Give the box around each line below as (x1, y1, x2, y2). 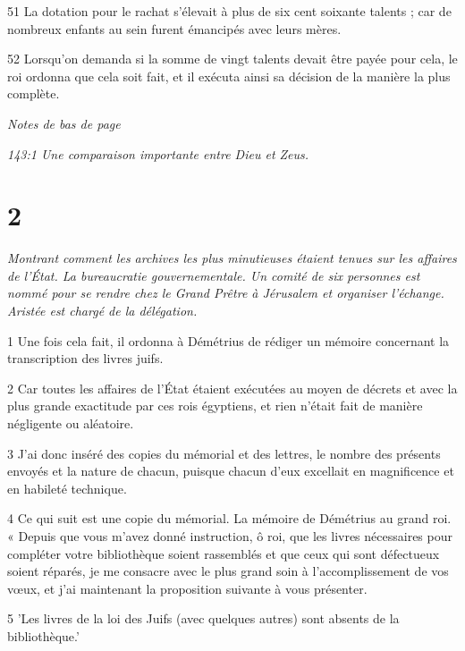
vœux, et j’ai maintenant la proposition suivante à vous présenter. (7, 579, 368, 597)
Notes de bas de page (7, 114, 121, 132)
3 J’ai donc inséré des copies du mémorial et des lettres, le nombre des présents (7, 444, 441, 462)
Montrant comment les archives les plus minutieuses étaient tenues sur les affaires (7, 249, 457, 267)
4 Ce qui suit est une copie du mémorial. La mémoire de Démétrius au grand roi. (7, 509, 452, 528)
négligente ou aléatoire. (7, 414, 134, 433)
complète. (7, 84, 60, 103)
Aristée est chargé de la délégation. (7, 301, 198, 320)
